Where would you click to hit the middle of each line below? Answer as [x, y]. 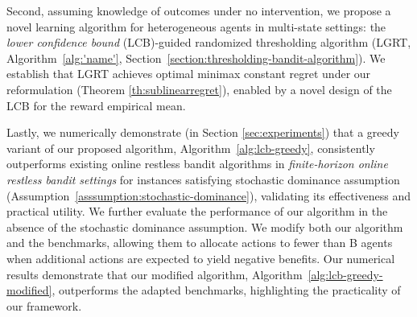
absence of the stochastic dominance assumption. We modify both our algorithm [205, 226]
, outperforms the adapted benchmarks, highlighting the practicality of [226, 290]
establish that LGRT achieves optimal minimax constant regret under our [189, 74]
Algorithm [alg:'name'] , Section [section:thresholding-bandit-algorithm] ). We [196, 58]
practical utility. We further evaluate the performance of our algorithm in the [197, 211]
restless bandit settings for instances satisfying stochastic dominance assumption [203, 179]
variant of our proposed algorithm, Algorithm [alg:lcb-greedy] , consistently [191, 148]
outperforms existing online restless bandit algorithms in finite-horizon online [197, 164]
